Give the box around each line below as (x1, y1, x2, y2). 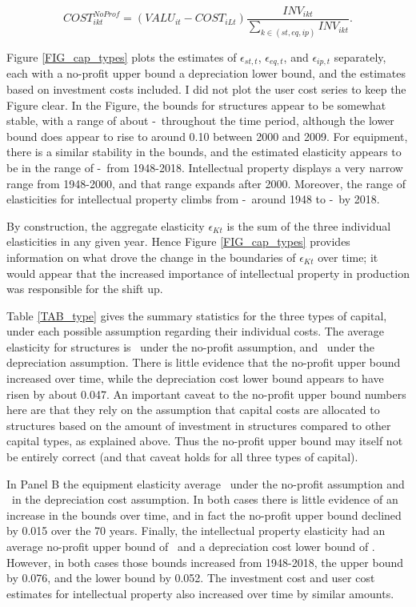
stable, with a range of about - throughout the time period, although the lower (6, 112, 394, 129)
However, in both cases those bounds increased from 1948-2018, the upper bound (6, 553, 403, 570)
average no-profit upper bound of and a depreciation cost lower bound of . (6, 538, 375, 554)
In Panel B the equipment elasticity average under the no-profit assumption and (6, 475, 405, 492)
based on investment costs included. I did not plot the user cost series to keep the (6, 80, 406, 97)
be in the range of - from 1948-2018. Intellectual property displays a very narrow (6, 159, 403, 175)
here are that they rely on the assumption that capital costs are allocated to (6, 401, 380, 418)
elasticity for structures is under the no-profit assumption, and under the (6, 338, 375, 355)
